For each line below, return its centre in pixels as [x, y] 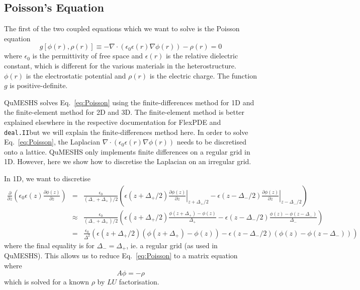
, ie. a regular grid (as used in [172, 245]
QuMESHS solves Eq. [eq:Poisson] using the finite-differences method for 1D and [129, 102]
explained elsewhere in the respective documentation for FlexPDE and [113, 122]
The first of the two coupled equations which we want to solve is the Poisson [122, 28]
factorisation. [139, 282]
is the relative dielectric [202, 56]
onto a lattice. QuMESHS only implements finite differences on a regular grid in [127, 151]
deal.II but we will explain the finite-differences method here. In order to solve [126, 132]
